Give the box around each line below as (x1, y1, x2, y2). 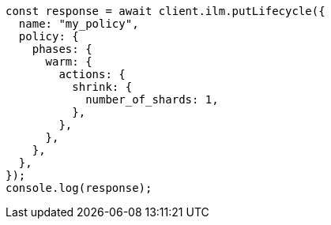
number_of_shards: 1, (85, 93, 219, 106)
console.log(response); (6, 182, 152, 194)
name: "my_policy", (18, 17, 139, 30)
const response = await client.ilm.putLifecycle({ (6, 5, 325, 17)
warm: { (45, 55, 92, 68)
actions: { (58, 68, 126, 81)
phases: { (32, 43, 92, 55)
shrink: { (72, 81, 133, 93)
